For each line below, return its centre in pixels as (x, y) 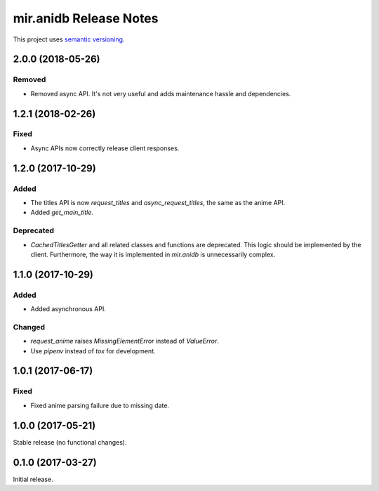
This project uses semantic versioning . (69, 39)
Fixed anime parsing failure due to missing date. (100, 405)
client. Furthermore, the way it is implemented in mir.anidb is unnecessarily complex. (153, 254)
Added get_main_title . (62, 212)
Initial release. (33, 479)
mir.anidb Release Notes (86, 18)
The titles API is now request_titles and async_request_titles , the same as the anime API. (158, 203)
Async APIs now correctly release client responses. (105, 148)
